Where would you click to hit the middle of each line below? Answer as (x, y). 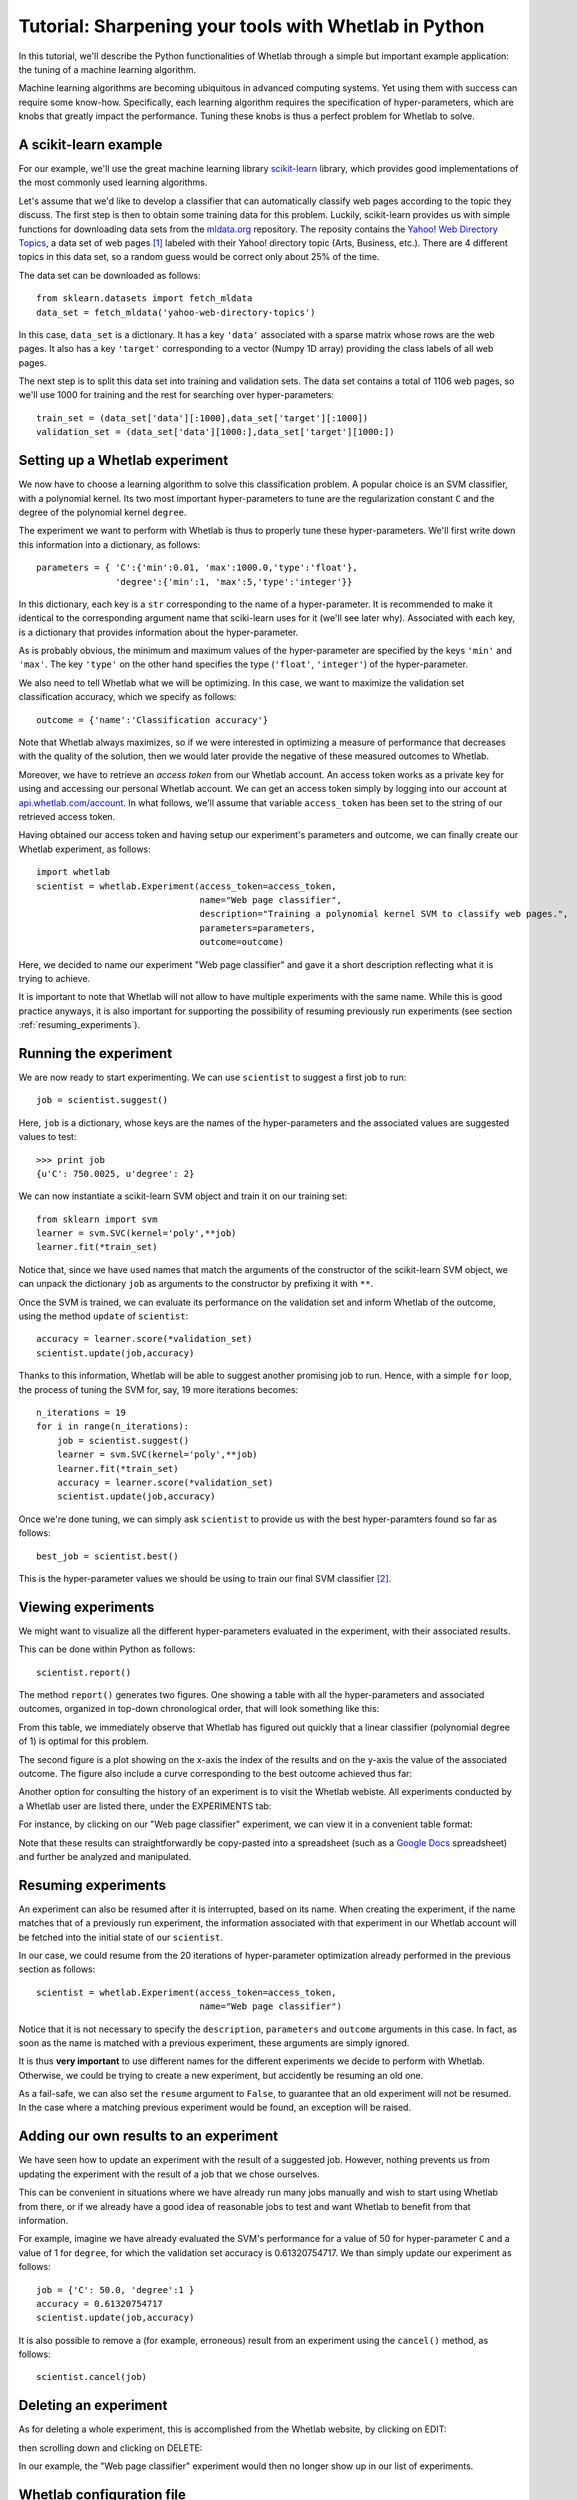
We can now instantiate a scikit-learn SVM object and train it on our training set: (183, 1196)
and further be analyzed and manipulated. (105, 1856)
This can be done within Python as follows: (107, 1649)
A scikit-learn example (90, 144)
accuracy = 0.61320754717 (100, 2303)
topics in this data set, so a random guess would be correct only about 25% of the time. (199, 257)
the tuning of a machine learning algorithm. (107, 69)
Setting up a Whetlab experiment (123, 460)
